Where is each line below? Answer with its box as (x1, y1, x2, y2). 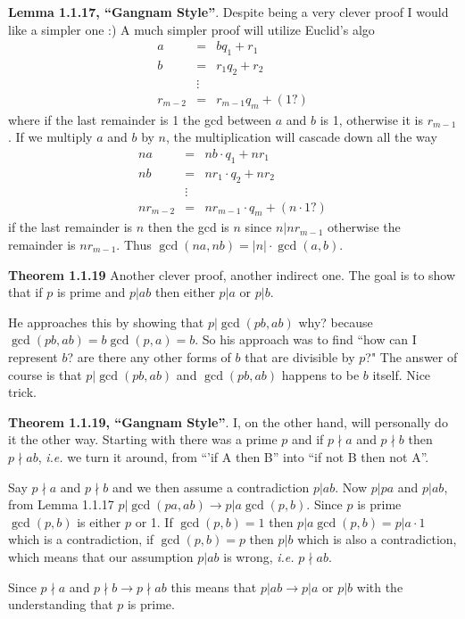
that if (8, 283, 43, 301)
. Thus (116, 235, 152, 253)
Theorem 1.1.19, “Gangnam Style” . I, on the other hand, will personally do (8, 412, 448, 431)
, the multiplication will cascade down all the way (166, 128, 437, 146)
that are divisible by (245, 347, 355, 366)
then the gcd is (147, 218, 229, 236)
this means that (170, 577, 257, 596)
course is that (8, 365, 82, 384)
